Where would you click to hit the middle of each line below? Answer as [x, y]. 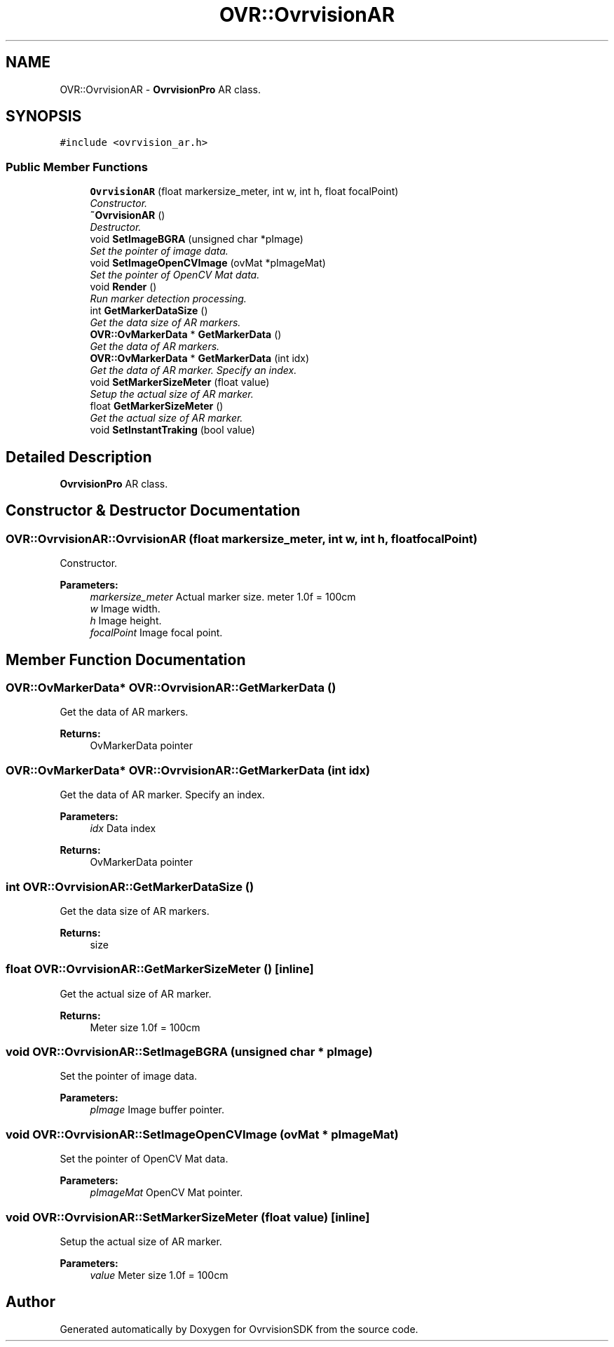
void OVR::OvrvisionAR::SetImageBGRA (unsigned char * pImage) [189, 1052]
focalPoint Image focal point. [156, 633]
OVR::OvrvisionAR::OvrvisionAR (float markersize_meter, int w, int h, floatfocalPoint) [242, 538]
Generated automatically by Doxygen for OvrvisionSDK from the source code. [239, 1329]
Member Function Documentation [126, 659]
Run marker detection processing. [168, 299]
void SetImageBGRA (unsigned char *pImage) [197, 239]
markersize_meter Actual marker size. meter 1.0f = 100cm [223, 597]
